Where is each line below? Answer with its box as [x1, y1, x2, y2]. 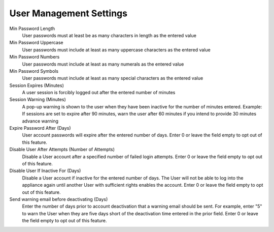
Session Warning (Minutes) [9, 97, 66, 103]
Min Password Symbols [9, 68, 58, 74]
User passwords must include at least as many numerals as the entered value [22, 61, 184, 67]
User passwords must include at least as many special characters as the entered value [22, 75, 203, 81]
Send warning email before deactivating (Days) [9, 196, 108, 202]
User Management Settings [9, 8, 128, 19]
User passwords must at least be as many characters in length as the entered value [22, 32, 196, 38]
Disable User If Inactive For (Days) [9, 168, 81, 174]
